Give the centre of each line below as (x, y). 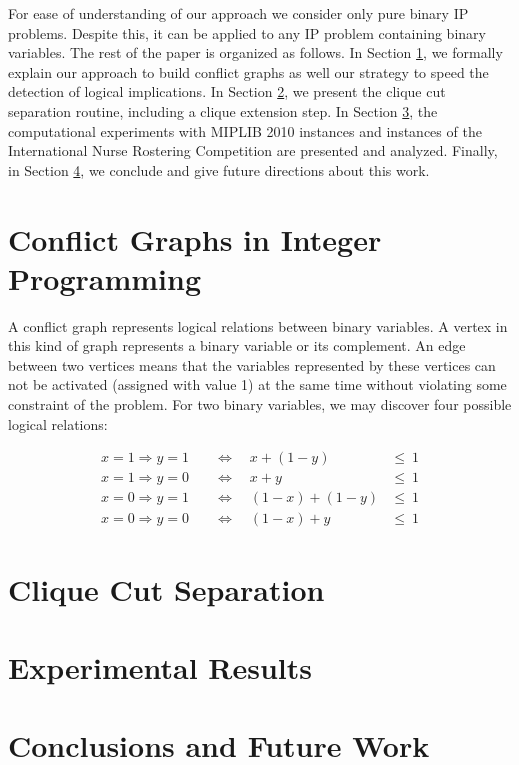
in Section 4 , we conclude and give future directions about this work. (219, 169)
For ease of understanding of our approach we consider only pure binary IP (238, 13)
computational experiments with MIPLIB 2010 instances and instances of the (245, 130)
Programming (104, 277)
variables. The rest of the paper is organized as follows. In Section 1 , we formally (255, 52)
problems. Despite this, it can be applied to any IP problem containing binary (247, 32)
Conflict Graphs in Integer (195, 238)
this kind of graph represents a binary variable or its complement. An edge (237, 345)
